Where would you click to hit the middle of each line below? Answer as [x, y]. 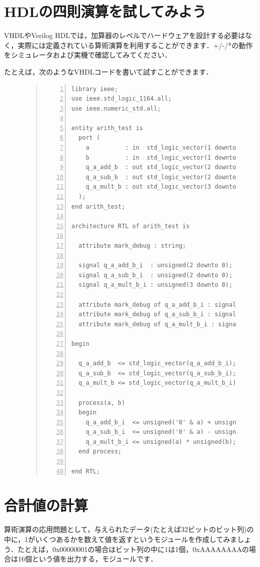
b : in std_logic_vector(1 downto [161, 157]
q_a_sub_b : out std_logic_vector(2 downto [161, 177]
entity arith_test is [107, 128]
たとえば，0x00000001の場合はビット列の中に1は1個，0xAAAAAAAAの [133, 549]
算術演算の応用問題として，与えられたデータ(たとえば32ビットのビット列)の [129, 529]
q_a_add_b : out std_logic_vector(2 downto [161, 167]
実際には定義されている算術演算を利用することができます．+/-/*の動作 [135, 45]
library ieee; [94, 89]
